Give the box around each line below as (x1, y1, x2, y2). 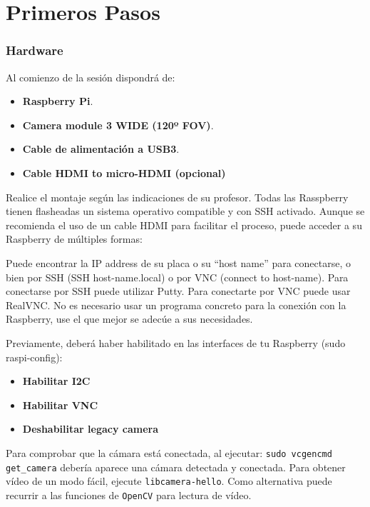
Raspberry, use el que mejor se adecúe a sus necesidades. (6, 311, 253, 326)
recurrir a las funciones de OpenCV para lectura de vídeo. (6, 487, 252, 502)
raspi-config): (6, 349, 63, 364)
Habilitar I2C (22, 373, 91, 388)
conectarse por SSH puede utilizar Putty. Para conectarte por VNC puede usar (6, 283, 351, 298)
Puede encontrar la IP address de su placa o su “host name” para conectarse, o (6, 255, 351, 270)
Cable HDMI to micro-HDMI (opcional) (22, 165, 226, 180)
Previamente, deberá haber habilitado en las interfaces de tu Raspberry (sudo (6, 335, 346, 350)
